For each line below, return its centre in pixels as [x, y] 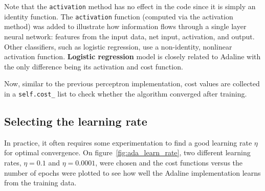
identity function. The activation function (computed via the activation [119, 16]
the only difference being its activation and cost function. [94, 66]
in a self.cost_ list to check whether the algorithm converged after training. [126, 93]
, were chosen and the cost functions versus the [169, 162]
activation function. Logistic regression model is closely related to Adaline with [132, 56]
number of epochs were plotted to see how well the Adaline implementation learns [132, 172]
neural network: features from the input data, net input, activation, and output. [129, 36]
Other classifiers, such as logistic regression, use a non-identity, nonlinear [118, 46]
